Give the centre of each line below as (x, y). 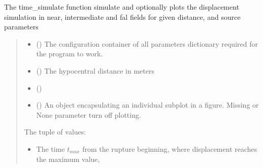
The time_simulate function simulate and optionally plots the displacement (122, 7)
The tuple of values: (55, 132)
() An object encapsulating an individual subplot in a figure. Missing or (147, 105)
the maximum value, (68, 159)
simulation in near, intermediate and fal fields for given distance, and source (122, 16)
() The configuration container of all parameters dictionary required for (147, 43)
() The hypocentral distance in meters (95, 70)
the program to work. (70, 54)
